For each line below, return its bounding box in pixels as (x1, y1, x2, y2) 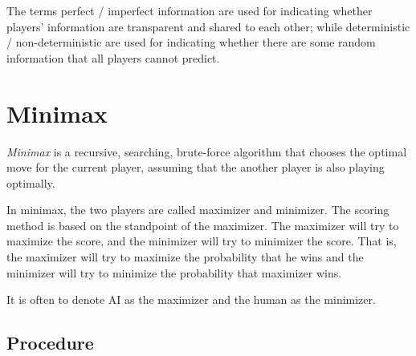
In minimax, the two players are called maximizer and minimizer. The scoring (6, 201, 389, 218)
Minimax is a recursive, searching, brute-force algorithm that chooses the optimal (6, 143, 407, 160)
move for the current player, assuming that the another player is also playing (6, 159, 385, 176)
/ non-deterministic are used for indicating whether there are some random (6, 34, 376, 51)
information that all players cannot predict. (6, 49, 220, 66)
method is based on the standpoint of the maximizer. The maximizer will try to (6, 216, 399, 233)
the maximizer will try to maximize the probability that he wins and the (6, 249, 364, 265)
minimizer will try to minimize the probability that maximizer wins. (6, 264, 342, 281)
